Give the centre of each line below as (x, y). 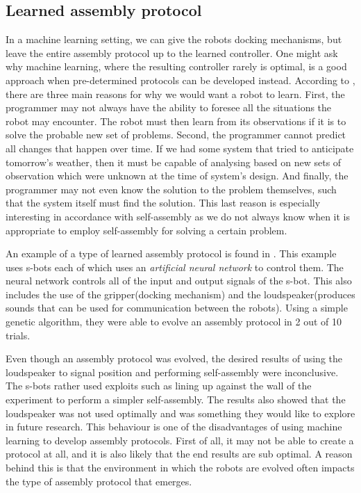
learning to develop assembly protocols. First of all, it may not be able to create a (180, 440)
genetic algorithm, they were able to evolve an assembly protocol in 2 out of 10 (174, 322)
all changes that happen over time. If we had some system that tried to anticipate (180, 148)
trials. (18, 335)
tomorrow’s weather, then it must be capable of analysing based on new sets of (174, 162)
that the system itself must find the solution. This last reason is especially (163, 203)
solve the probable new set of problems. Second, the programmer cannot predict (176, 135)
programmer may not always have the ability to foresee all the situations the (169, 107)
